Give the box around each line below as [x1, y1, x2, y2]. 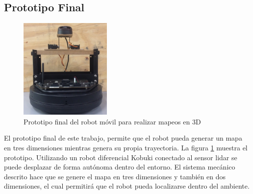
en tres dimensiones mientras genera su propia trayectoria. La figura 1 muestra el [4, 142, 248, 152]
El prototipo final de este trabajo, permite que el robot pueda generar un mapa [4, 133, 242, 143]
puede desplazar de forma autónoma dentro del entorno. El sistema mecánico [4, 162, 235, 172]
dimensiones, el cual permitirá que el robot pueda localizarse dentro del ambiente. [4, 181, 250, 191]
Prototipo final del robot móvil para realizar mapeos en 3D [24, 116, 201, 126]
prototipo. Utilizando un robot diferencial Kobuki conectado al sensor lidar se [4, 152, 237, 162]
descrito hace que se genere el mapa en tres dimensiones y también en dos [4, 171, 226, 181]
